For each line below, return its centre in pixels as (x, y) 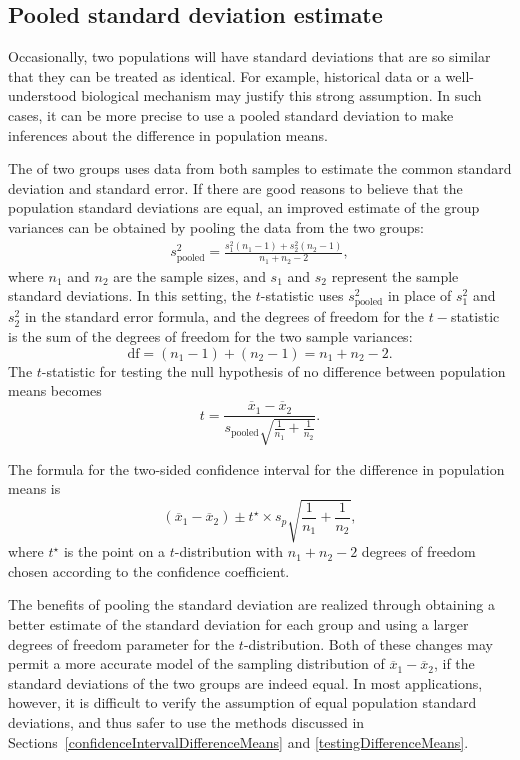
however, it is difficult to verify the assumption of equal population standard (242, 702)
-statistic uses (302, 295)
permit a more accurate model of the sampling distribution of (196, 663)
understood (42, 95)
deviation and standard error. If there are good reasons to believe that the (235, 187)
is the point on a (114, 551)
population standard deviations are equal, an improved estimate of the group (244, 207)
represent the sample (395, 275)
